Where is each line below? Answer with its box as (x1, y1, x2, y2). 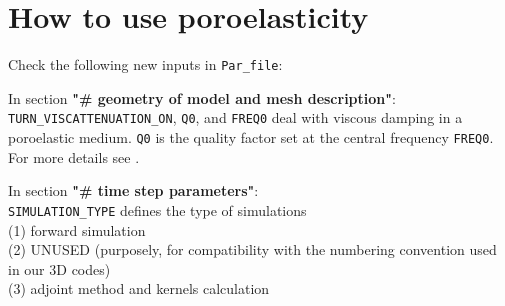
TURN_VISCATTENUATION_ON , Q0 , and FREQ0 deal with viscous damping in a (8, 107, 463, 128)
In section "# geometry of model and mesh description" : (8, 87, 396, 108)
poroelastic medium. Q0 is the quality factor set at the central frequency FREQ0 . (8, 127, 494, 148)
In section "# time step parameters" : (8, 180, 259, 201)
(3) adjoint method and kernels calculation (8, 278, 270, 299)
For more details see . (8, 146, 140, 167)
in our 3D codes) (8, 258, 111, 279)
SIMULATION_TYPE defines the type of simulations (8, 199, 307, 220)
